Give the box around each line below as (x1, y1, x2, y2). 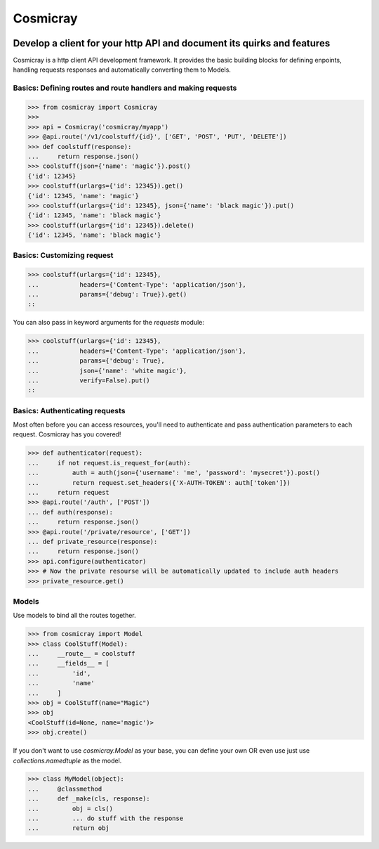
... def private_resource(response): (27, 538, 158, 545)
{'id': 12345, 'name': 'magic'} (27, 192, 140, 200)
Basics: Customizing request (13, 250, 114, 260)
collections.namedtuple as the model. (13, 756, 122, 765)
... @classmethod (27, 784, 102, 793)
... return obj (27, 824, 110, 832)
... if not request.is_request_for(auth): (27, 459, 191, 467)
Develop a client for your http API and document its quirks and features (13, 37, 331, 49)
